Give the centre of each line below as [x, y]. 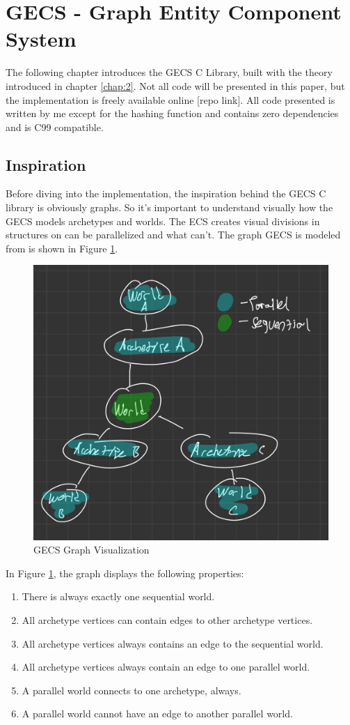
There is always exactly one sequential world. [118, 596]
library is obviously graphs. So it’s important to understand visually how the [169, 207]
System [41, 39]
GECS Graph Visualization [92, 550]
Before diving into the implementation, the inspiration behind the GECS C [166, 193]
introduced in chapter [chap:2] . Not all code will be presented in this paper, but [175, 85]
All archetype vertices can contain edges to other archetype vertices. [167, 620]
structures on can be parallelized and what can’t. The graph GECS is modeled [173, 235]
